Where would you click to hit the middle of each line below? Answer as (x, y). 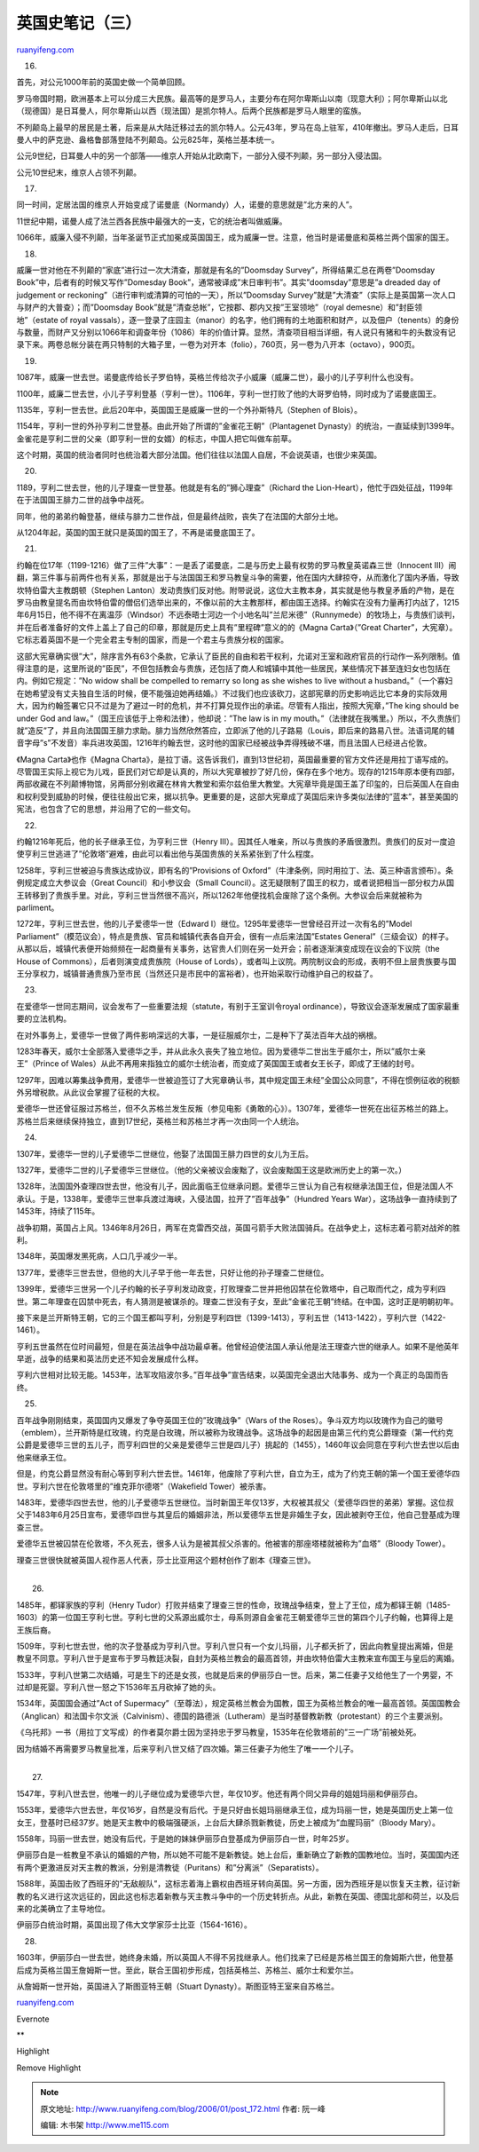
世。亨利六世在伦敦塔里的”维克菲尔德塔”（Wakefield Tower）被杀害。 (144, 1486)
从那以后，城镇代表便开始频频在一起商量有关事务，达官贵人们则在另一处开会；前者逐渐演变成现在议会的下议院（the (228, 949)
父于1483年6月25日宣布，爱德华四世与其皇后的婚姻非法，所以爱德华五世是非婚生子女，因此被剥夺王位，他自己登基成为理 (238, 1515)
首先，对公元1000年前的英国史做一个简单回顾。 (103, 82)
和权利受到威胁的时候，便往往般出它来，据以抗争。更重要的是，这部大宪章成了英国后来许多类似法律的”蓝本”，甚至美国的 (237, 796)
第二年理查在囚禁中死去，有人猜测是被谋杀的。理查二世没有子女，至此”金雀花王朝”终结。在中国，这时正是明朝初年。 (245, 1301)
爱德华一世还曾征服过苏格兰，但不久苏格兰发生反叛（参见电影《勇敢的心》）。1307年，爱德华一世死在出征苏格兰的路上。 (235, 1109)
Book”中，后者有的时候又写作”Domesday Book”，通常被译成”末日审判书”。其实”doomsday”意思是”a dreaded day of (228, 282)
